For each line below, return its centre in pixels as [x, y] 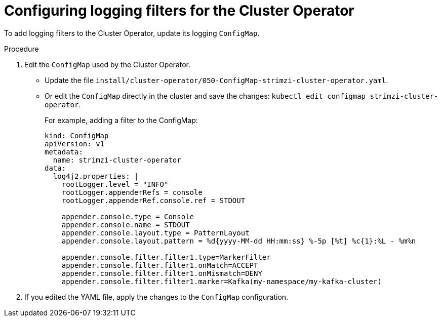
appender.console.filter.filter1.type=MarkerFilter [166, 257]
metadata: [64, 152]
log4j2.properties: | [96, 176]
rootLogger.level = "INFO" [115, 184]
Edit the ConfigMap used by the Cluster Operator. [107, 64]
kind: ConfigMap [77, 135]
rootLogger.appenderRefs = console [132, 192]
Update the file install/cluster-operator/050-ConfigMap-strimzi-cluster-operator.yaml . [216, 80]
